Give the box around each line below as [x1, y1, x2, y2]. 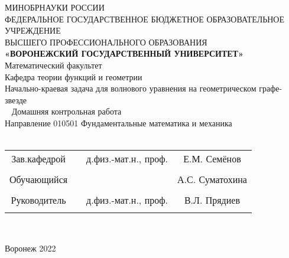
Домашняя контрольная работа [11, 105, 122, 117]
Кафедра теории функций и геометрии [5, 70, 142, 83]
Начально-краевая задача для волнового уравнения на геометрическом [5, 82, 256, 94]
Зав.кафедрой [11, 152, 66, 166]
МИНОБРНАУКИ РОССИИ [5, 1, 105, 13]
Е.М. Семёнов [183, 152, 241, 166]
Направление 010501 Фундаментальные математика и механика [5, 116, 232, 129]
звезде [5, 93, 27, 106]
